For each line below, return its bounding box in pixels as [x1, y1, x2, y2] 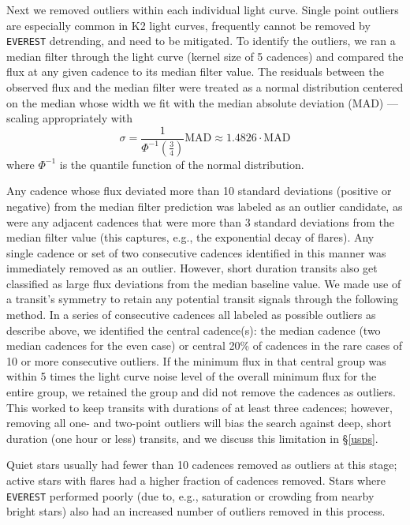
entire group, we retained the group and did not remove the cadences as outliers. [6, 384, 396, 400]
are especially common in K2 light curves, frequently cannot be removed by [6, 17, 371, 33]
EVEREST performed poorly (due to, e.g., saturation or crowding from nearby [6, 487, 375, 504]
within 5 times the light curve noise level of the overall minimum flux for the [6, 368, 377, 384]
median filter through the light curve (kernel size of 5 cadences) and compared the [6, 47, 404, 64]
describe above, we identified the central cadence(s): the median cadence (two [6, 321, 381, 338]
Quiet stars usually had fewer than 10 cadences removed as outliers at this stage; [6, 456, 397, 473]
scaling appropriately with [6, 110, 133, 126]
